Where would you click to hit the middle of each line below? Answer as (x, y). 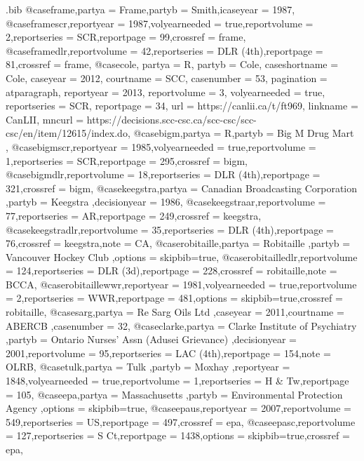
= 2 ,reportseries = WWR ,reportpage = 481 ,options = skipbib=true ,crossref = (174, 298)
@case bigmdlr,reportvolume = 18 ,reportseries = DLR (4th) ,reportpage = (163, 174)
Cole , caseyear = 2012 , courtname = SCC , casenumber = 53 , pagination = (167, 78)
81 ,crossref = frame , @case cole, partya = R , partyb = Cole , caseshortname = (172, 64)
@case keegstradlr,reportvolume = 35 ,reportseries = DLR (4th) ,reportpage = (170, 229)
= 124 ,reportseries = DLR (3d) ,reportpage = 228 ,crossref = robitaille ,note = (171, 270)
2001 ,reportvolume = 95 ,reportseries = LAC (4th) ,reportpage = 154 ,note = (168, 353)
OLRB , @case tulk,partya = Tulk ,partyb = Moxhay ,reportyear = (148, 367)
